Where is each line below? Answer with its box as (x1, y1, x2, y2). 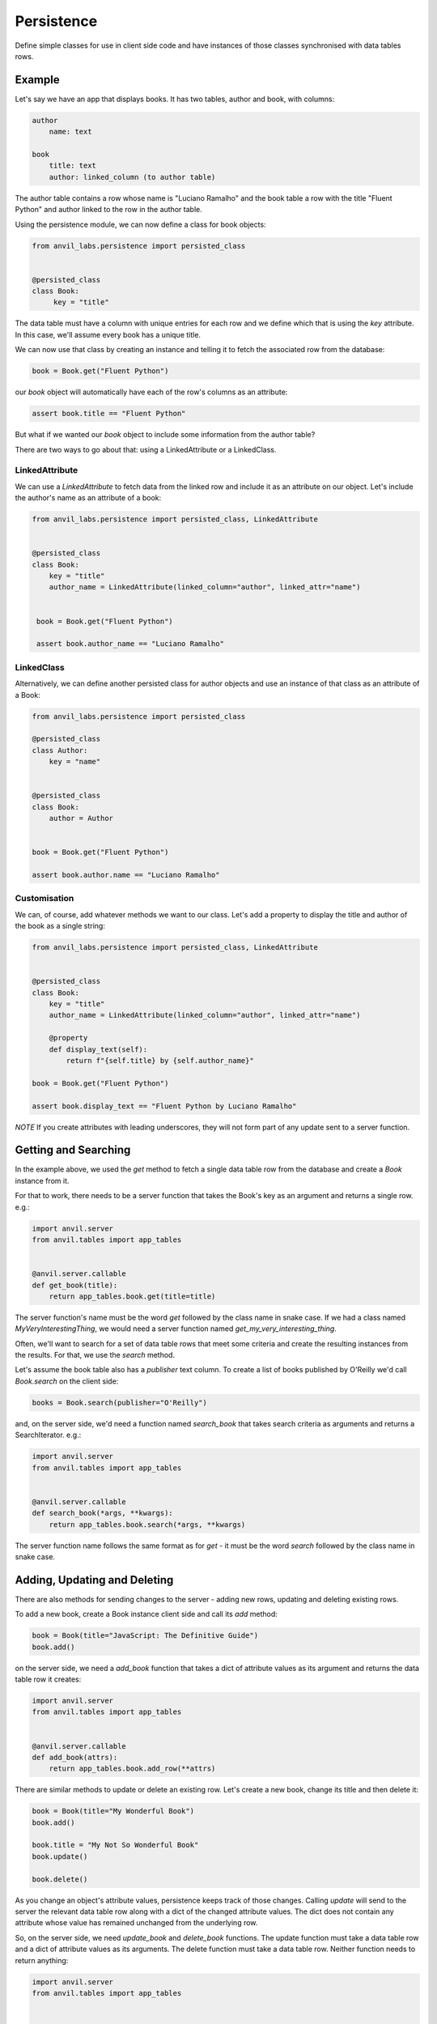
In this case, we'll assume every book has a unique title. (15, 330, 202, 339)
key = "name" (49, 757, 101, 767)
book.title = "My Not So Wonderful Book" (32, 1840, 199, 1850)
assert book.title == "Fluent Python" (32, 409, 186, 419)
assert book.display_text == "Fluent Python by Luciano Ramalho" (32, 1101, 297, 1111)
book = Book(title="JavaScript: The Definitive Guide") (32, 1631, 259, 1640)
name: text (49, 127, 92, 137)
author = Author (49, 814, 113, 823)
